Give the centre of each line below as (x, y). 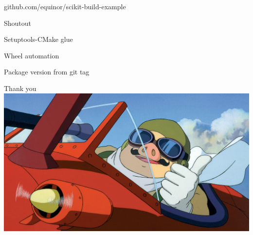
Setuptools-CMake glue (38, 39)
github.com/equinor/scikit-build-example (65, 6)
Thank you (20, 88)
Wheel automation (32, 55)
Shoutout (18, 23)
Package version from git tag (47, 72)
